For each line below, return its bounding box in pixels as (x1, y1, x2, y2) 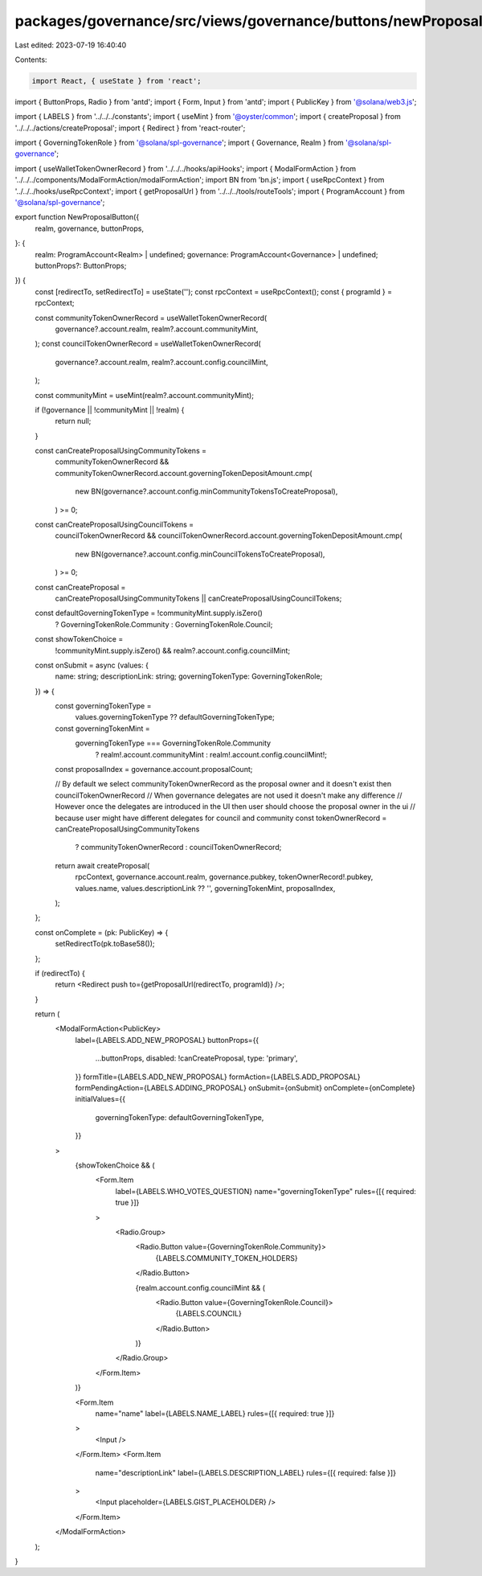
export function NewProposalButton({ (14, 212, 140, 222)
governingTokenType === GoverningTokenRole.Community (75, 738, 272, 748)
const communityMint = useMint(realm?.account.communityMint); (35, 390, 255, 400)
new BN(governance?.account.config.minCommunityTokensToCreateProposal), (75, 486, 338, 496)
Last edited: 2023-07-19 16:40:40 (14, 40, 127, 50)
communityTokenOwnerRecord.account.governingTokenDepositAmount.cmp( (55, 468, 312, 478)
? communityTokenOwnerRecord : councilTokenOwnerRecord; (75, 843, 282, 852)
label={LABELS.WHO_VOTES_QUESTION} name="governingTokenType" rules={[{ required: (115, 1186, 417, 1196)
